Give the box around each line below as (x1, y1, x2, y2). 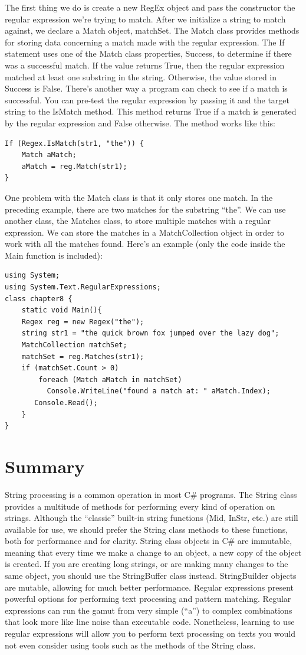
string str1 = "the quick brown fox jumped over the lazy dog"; (21, 329, 279, 338)
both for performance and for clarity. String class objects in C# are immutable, (5, 535, 292, 547)
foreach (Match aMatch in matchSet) (38, 375, 182, 384)
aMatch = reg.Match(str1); (21, 162, 127, 171)
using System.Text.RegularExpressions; (5, 283, 161, 292)
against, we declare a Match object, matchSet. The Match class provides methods (5, 24, 300, 37)
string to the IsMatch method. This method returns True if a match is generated (5, 105, 297, 118)
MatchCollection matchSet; (21, 341, 127, 350)
